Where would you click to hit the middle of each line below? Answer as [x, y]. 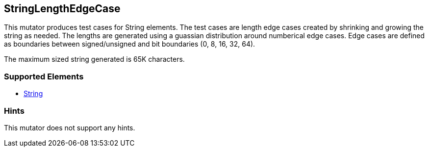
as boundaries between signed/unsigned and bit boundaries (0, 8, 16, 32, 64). [130, 44]
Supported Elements [44, 76]
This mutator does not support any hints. [70, 127]
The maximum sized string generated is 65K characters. [94, 59]
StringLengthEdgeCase [62, 9]
